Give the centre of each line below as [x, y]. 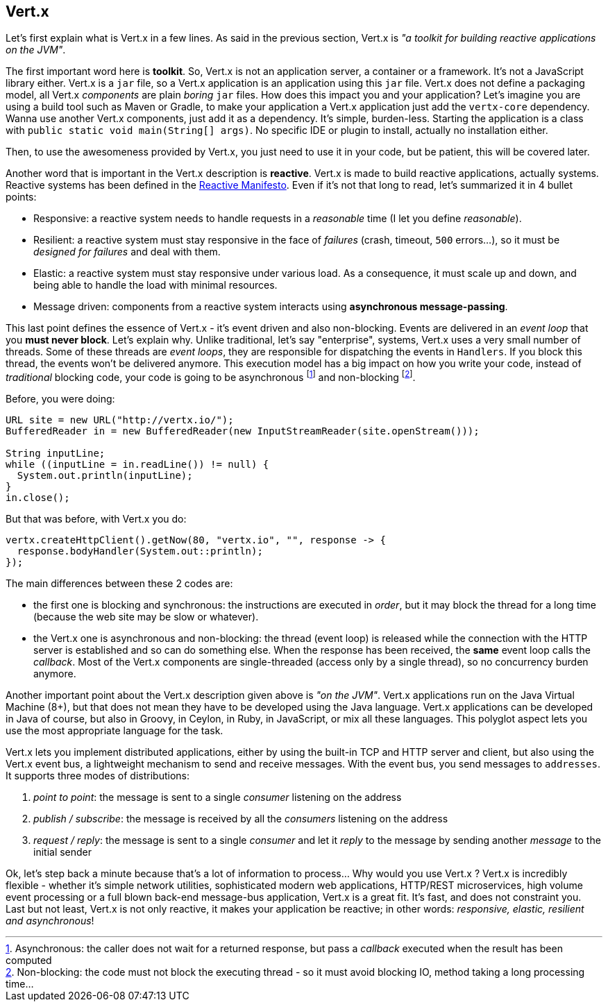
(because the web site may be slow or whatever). [146, 617]
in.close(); [38, 498]
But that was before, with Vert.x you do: [96, 519]
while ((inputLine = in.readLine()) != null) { [137, 465]
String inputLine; [56, 454]
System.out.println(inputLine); [105, 476]
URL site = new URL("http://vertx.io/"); [120, 420]
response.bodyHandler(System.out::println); [140, 551]
